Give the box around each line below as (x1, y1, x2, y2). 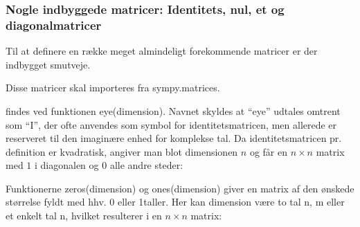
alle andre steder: (109, 158, 183, 172)
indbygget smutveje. (6, 57, 91, 71)
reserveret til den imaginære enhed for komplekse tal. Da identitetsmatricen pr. (6, 131, 342, 145)
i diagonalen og (34, 158, 99, 172)
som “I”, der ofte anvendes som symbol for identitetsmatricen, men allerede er (6, 117, 337, 131)
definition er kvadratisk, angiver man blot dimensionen (6, 144, 238, 158)
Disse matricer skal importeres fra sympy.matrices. (6, 80, 220, 95)
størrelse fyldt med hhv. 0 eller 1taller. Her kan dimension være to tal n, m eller (6, 194, 345, 209)
